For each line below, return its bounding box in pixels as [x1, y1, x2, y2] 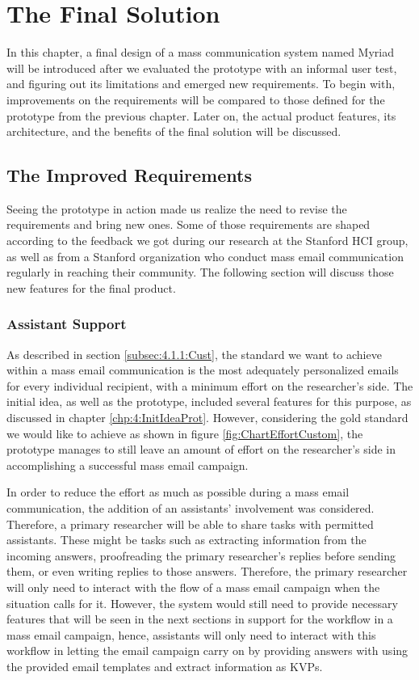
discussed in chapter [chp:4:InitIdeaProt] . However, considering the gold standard [6, 409, 409, 426]
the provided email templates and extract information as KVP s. [6, 657, 323, 674]
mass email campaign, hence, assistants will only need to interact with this [6, 626, 376, 643]
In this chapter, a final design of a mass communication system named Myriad [6, 44, 395, 61]
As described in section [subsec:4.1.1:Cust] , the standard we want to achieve [6, 345, 382, 362]
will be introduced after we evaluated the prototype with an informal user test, [6, 59, 397, 76]
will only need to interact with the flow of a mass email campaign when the [6, 578, 380, 595]
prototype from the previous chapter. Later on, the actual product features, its [6, 107, 396, 124]
